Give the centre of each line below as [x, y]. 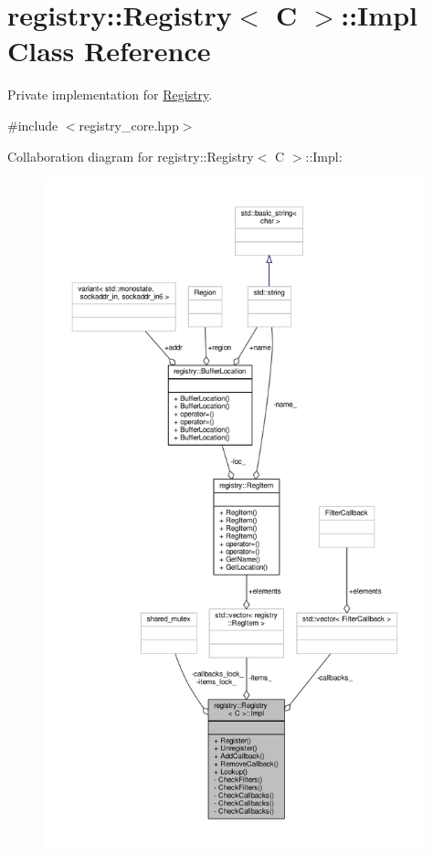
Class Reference [109, 51]
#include [33, 125]
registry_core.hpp [129, 125]
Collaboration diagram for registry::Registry [131, 156]
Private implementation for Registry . [110, 95]
